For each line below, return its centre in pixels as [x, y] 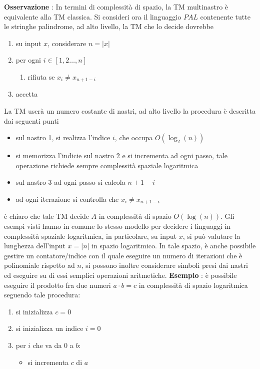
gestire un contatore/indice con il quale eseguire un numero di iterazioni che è [123, 255]
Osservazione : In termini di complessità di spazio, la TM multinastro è [116, 7]
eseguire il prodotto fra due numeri [57, 285]
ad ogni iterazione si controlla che [67, 199]
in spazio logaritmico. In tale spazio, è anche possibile [174, 246]
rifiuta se [41, 76]
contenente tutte [225, 16]
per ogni [28, 60]
